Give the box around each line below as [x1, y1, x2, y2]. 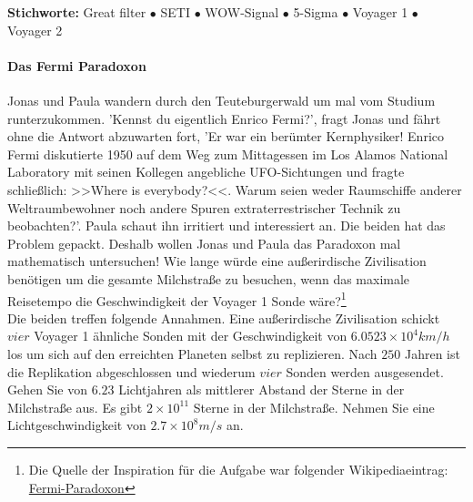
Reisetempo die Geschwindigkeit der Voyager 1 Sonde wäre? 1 [7, 288, 347, 310]
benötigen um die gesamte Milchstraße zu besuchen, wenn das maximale [7, 269, 410, 288]
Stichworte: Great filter [7, 3, 146, 21]
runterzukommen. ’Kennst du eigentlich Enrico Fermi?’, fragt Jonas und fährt [7, 108, 441, 128]
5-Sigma [293, 3, 338, 21]
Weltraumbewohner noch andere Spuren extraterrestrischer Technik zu [7, 198, 401, 217]
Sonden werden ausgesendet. [286, 362, 444, 381]
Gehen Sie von [7, 380, 87, 399]
